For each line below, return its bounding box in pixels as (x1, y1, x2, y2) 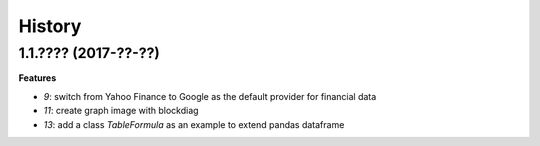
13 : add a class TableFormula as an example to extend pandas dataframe (43, 118, 345, 130)
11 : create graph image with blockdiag (43, 105, 199, 117)
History (18, 15, 82, 37)
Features (18, 72, 57, 84)
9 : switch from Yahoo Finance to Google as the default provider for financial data (43, 90, 377, 102)
